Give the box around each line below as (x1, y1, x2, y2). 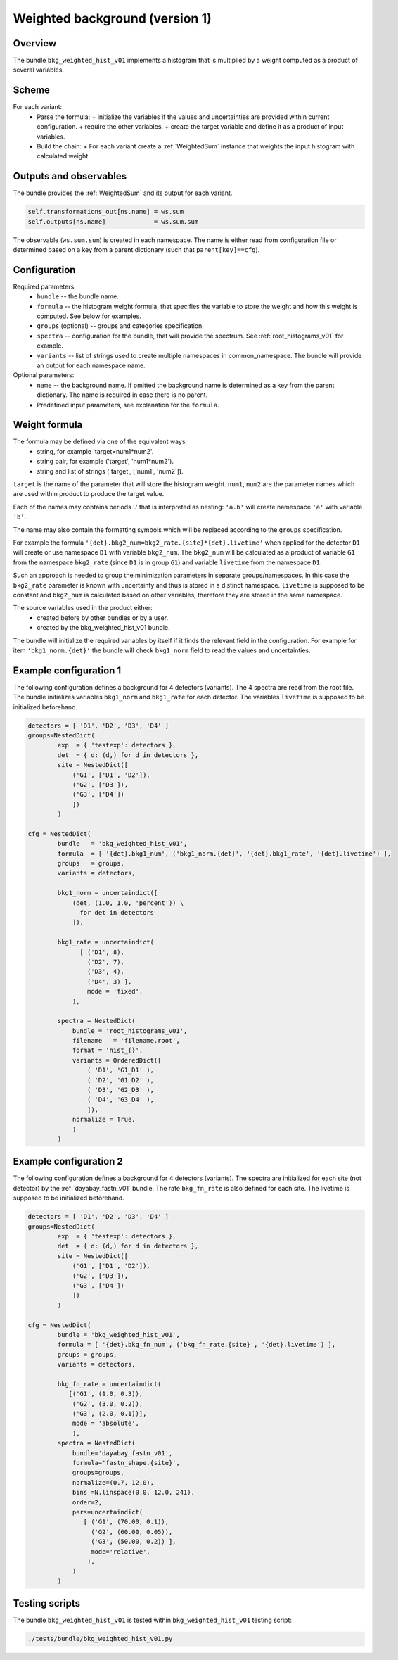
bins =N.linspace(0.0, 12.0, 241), (72, 1488, 195, 1497)
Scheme (13, 84, 51, 96)
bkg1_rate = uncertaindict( (57, 938, 155, 946)
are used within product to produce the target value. (13, 490, 165, 498)
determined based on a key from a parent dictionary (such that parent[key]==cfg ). (13, 245, 260, 253)
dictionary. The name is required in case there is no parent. (37, 391, 208, 399)
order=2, (72, 1498, 103, 1506)
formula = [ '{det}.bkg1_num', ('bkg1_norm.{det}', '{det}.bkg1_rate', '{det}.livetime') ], (57, 849, 392, 858)
